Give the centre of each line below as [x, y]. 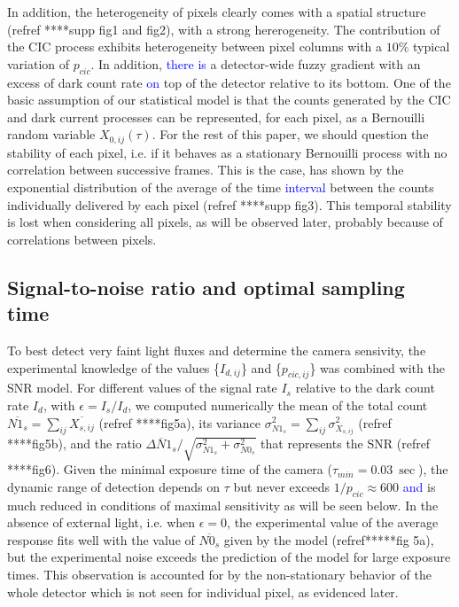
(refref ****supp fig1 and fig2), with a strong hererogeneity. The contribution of [224, 29]
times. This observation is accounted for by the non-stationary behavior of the [219, 575]
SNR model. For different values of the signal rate [142, 388]
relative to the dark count [365, 388]
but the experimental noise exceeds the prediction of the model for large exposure [229, 557]
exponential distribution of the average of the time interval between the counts [221, 187]
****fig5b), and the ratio [74, 444]
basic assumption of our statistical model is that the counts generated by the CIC [229, 100]
